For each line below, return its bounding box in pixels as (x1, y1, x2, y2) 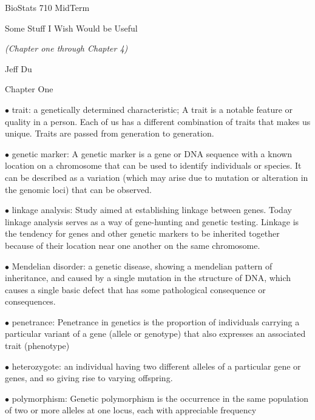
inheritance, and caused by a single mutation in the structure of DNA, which (5, 271, 291, 284)
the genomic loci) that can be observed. (5, 183, 152, 195)
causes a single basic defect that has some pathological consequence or (5, 283, 266, 296)
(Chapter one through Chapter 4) (5, 42, 128, 55)
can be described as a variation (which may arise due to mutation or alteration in (5, 171, 308, 183)
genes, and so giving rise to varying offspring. (5, 371, 173, 384)
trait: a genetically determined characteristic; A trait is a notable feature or (12, 103, 293, 115)
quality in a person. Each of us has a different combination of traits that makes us (5, 115, 311, 127)
